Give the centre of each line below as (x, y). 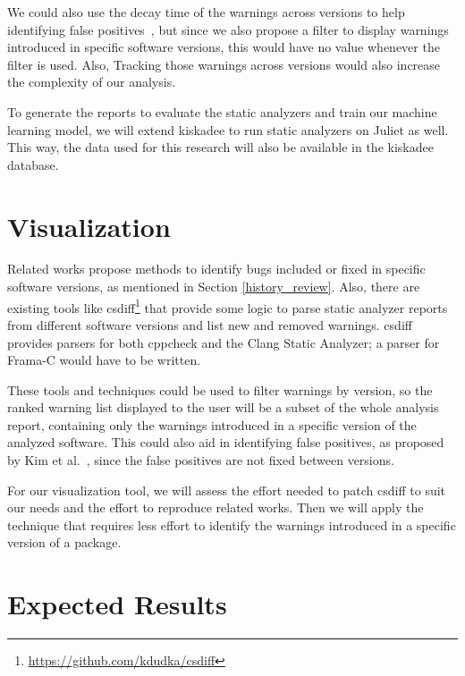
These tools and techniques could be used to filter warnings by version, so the (220, 389)
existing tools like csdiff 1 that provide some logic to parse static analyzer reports (228, 306)
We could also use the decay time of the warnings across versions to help (206, 12)
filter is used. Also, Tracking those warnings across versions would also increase (224, 64)
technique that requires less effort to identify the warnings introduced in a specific (232, 524)
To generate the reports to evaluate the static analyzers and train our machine (222, 111)
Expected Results (117, 604)
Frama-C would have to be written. (104, 360)
